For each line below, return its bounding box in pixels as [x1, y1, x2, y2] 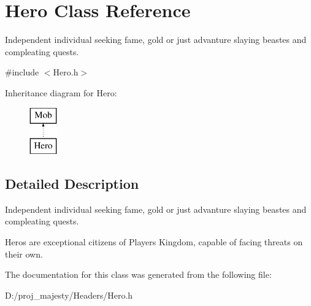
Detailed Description [5, 174, 139, 193]
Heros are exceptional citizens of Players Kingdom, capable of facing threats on [5, 235, 303, 248]
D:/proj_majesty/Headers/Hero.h [5, 288, 133, 301]
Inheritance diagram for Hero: [5, 86, 117, 99]
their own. [5, 247, 43, 260]
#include [5, 66, 39, 78]
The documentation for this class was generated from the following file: [5, 268, 272, 281]
